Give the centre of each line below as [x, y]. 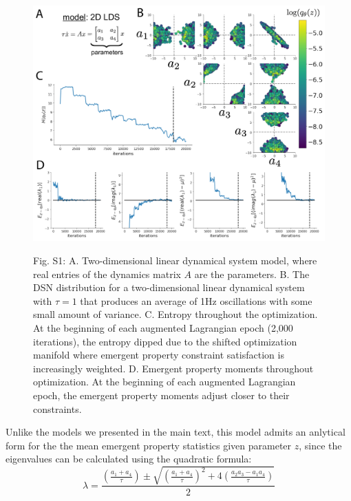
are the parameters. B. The [252, 274]
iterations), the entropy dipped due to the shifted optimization [165, 341]
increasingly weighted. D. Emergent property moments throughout [173, 368]
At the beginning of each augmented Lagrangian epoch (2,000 [163, 327]
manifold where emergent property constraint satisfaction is [159, 355]
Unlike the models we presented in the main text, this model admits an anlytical [175, 432]
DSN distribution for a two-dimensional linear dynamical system [169, 287]
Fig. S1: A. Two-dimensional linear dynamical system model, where [175, 260]
